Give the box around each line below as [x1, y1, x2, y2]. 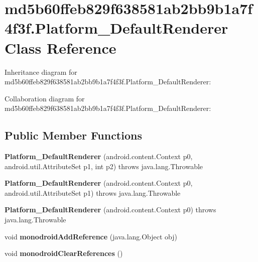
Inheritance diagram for [5, 66, 77, 77]
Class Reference [5, 37, 116, 58]
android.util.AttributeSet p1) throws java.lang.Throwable [5, 187, 181, 198]
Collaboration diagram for [5, 93, 85, 103]
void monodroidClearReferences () [5, 248, 123, 258]
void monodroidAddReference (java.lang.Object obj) [5, 231, 178, 241]
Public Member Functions [5, 127, 142, 143]
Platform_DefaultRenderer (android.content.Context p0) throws [5, 204, 216, 215]
